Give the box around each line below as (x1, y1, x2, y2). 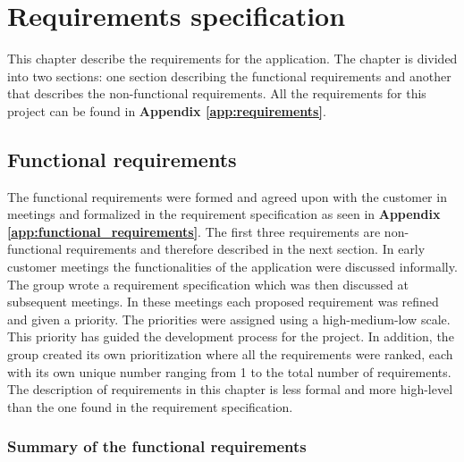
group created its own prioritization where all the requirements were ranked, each (7, 345, 453, 364)
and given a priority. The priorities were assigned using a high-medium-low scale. (7, 309, 451, 328)
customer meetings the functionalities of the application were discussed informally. (7, 257, 458, 276)
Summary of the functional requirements (7, 435, 307, 458)
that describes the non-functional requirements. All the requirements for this (7, 84, 426, 103)
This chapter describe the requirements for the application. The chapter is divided (7, 49, 458, 68)
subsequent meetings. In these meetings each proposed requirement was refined (7, 292, 439, 311)
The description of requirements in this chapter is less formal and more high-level (7, 380, 453, 399)
